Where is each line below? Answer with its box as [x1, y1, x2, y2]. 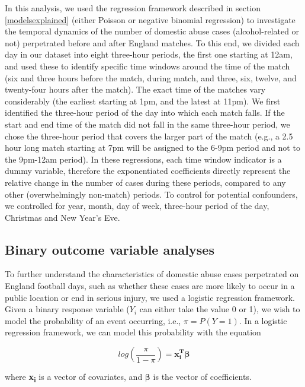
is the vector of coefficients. [153, 370, 252, 383]
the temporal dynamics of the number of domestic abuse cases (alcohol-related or [5, 25, 300, 37]
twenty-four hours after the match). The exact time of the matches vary [5, 83, 266, 96]
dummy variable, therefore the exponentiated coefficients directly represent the [5, 164, 291, 177]
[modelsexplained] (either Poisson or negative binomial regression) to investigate [5, 13, 296, 26]
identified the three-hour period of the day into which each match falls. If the [5, 106, 285, 119]
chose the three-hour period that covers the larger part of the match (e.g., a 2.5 [5, 129, 293, 142]
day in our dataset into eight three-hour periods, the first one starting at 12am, [5, 48, 293, 61]
